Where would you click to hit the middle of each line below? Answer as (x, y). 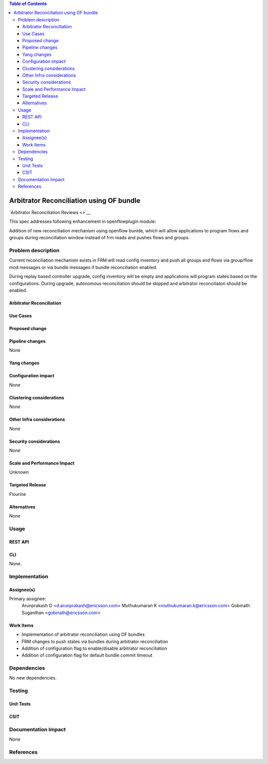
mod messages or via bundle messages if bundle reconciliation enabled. (83, 267)
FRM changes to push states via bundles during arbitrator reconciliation (95, 641)
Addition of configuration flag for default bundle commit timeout (87, 655)
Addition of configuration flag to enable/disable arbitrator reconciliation (94, 648)
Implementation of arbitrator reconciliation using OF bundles (83, 634)
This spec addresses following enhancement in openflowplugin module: (83, 221)
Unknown (19, 472)
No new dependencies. (33, 678)
